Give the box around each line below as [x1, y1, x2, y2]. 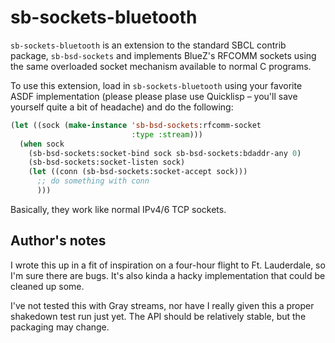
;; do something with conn [36, 176, 150, 186]
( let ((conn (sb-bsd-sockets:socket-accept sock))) [28, 167, 248, 177]
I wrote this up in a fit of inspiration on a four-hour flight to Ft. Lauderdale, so [10, 259, 326, 271]
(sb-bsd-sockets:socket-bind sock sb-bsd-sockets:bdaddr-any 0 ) [28, 148, 302, 158]
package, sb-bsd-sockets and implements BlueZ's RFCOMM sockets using [10, 49, 317, 61]
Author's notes [10, 232, 107, 250]
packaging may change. [10, 321, 110, 333]
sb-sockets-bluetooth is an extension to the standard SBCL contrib [10, 39, 287, 51]
